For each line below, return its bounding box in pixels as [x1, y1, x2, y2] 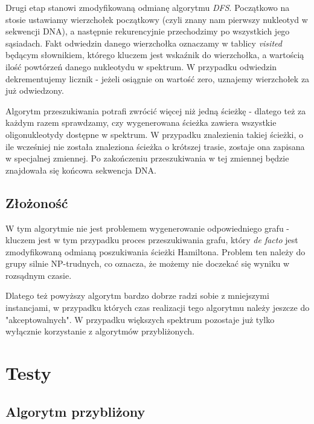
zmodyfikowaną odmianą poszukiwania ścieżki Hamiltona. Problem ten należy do [5, 245, 306, 258]
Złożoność [5, 193, 68, 212]
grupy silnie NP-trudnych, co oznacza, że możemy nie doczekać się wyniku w [5, 257, 290, 270]
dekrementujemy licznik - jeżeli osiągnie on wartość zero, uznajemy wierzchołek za [5, 72, 310, 85]
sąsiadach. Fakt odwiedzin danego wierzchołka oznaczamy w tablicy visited [5, 36, 282, 49]
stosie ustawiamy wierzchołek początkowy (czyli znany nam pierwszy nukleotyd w [5, 13, 308, 25]
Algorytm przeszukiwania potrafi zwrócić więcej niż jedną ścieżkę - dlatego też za [5, 104, 306, 117]
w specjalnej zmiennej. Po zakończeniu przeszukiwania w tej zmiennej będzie [5, 152, 289, 165]
